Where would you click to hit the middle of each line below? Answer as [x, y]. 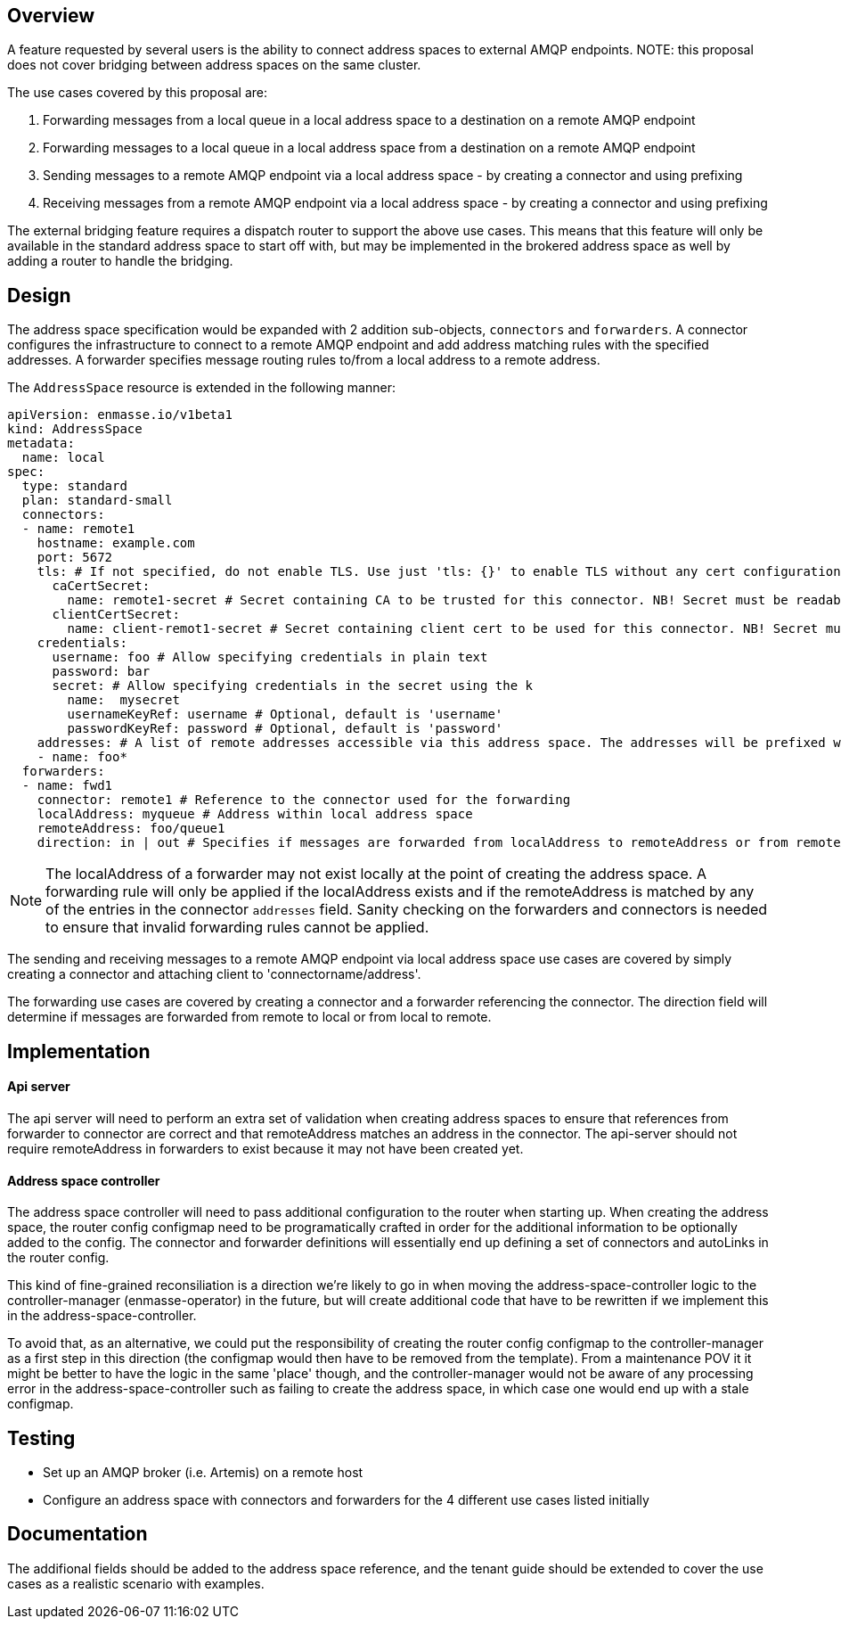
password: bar [101, 672]
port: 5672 [75, 558]
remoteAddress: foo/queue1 [131, 829]
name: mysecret [123, 700]
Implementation [79, 1051]
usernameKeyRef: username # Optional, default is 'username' [285, 714]
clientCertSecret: [116, 615]
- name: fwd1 [67, 786]
